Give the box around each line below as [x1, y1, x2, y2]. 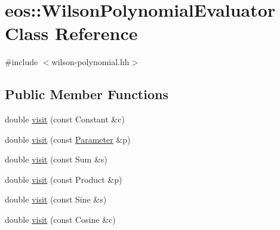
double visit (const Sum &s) [5, 153, 107, 165]
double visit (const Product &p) [5, 173, 122, 185]
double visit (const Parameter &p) [5, 133, 131, 145]
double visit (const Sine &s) [5, 193, 107, 206]
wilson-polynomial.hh [51, 56, 130, 68]
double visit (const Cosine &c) [5, 213, 116, 226]
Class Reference [5, 21, 138, 45]
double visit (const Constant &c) [5, 113, 125, 125]
